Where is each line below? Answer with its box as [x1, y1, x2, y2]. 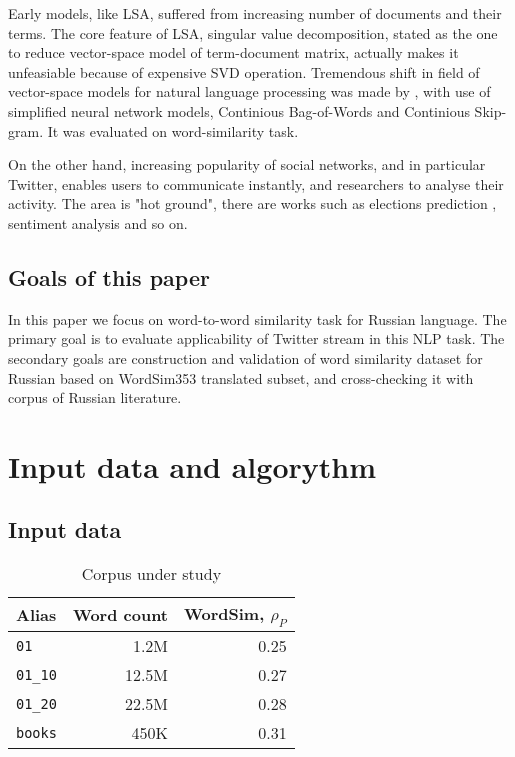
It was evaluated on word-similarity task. [47, 120, 299, 141]
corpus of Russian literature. [8, 387, 182, 408]
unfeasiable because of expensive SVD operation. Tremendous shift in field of [8, 61, 480, 82]
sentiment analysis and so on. [8, 212, 188, 233]
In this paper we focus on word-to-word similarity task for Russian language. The [8, 308, 507, 329]
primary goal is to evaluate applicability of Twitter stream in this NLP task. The [8, 328, 505, 349]
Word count [72, 603, 169, 627]
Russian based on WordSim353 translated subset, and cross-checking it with [8, 367, 474, 388]
